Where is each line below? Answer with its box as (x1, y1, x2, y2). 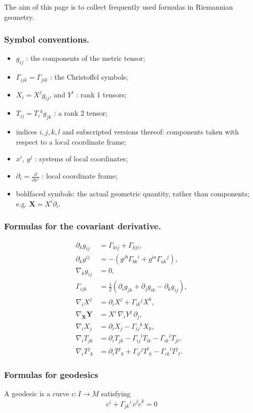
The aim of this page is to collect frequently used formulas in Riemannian (4, 2, 233, 12)
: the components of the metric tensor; (26, 53, 146, 63)
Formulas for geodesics (4, 368, 98, 381)
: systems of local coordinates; (34, 153, 128, 164)
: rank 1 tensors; (76, 89, 127, 99)
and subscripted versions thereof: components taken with (62, 126, 239, 137)
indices (16, 126, 38, 137)
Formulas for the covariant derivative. (4, 220, 161, 232)
